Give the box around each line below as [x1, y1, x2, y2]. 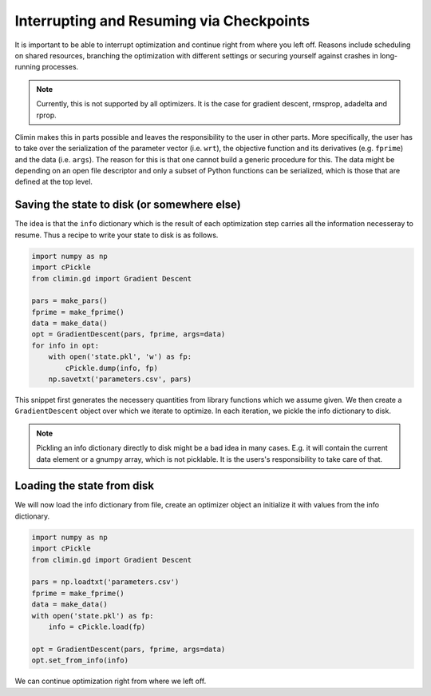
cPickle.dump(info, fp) [65, 364, 159, 372]
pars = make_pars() [31, 296, 108, 305]
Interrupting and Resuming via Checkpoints [14, 12, 310, 30]
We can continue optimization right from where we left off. [14, 676, 207, 686]
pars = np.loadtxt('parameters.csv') [31, 578, 180, 587]
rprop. [36, 110, 57, 120]
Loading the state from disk [14, 479, 155, 493]
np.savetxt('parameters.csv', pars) [48, 375, 192, 384]
